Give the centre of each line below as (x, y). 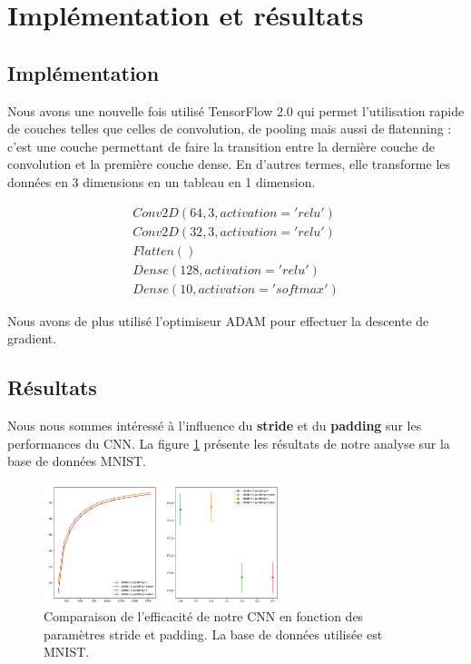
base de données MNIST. (77, 461)
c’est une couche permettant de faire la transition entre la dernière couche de (221, 146)
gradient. (32, 338)
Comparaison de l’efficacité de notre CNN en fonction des (204, 616)
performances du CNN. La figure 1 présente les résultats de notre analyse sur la (229, 443)
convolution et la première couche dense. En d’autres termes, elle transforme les (229, 164)
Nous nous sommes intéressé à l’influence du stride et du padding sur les (215, 426)
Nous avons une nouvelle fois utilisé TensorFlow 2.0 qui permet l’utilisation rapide (236, 110)
